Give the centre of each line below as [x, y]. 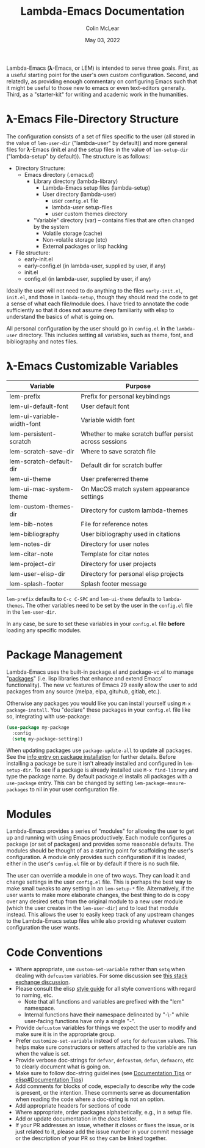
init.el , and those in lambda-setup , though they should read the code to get [102, 297]
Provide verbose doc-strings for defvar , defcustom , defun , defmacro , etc [104, 1060]
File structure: [33, 253]
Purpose [138, 386]
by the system [51, 226]
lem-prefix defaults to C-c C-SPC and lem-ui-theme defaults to [84, 598]
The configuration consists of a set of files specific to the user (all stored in [101, 136]
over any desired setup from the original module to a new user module [95, 901]
